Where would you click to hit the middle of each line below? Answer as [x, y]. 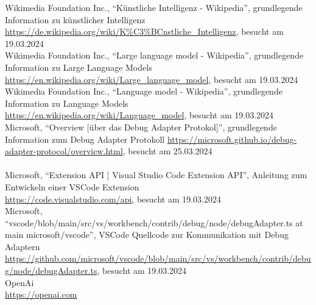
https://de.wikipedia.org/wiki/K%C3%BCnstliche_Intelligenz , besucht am [144, 31]
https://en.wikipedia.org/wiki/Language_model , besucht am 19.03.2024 [139, 115]
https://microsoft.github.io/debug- [232, 139]
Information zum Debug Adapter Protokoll [85, 139]
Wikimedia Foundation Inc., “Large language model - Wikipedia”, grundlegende [154, 55]
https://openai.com [41, 294]
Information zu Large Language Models [79, 67]
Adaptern [23, 246]
